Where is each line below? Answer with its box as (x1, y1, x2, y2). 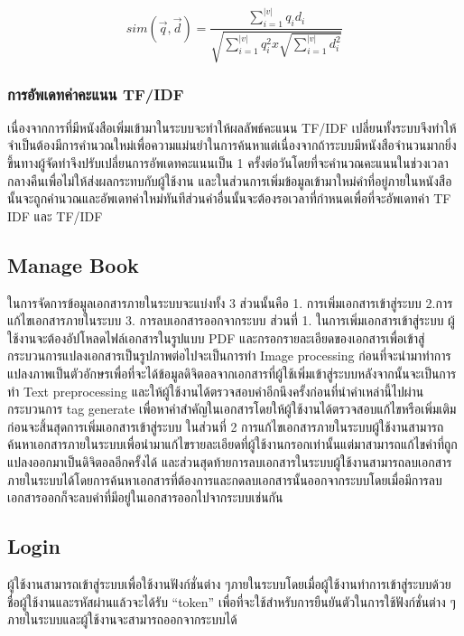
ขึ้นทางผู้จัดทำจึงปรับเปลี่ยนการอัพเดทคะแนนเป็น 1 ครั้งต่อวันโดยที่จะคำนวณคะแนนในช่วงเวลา (7, 154, 449, 173)
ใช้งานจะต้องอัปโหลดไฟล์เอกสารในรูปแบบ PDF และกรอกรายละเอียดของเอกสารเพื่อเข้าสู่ (7, 328, 425, 347)
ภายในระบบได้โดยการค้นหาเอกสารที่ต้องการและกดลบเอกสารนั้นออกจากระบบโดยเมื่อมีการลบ (7, 470, 442, 489)
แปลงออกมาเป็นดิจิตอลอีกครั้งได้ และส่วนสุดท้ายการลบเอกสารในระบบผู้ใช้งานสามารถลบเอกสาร (7, 452, 452, 471)
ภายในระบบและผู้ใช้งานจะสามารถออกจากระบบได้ (7, 610, 237, 629)
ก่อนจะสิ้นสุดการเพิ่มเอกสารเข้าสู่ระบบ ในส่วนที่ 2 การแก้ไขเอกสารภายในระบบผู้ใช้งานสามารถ (7, 416, 444, 435)
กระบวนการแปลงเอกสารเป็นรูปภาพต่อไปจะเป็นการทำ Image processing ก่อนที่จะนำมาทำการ (7, 346, 451, 365)
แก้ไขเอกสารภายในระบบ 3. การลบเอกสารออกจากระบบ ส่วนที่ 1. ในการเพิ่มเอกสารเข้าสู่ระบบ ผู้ (7, 311, 455, 330)
